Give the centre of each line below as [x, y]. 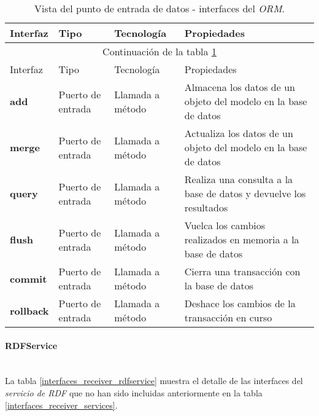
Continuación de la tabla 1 [159, 51]
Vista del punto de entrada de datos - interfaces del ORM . [159, 8]
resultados [206, 207]
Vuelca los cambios [225, 225]
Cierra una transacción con [242, 271]
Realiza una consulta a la [239, 179]
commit [29, 278]
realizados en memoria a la [242, 239]
